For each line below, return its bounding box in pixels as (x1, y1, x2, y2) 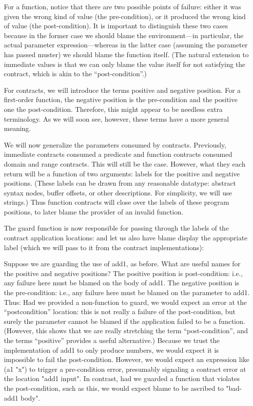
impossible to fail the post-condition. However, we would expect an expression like (4, 354, 250, 364)
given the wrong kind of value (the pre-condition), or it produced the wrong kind (4, 11, 246, 21)
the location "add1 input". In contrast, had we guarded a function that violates (4, 373, 240, 384)
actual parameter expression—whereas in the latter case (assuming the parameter (4, 40, 248, 50)
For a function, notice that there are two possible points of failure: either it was (4, 1, 241, 11)
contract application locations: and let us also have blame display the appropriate (4, 233, 248, 243)
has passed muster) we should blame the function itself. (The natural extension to (4, 49, 249, 59)
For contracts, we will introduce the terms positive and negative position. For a (4, 85, 241, 95)
